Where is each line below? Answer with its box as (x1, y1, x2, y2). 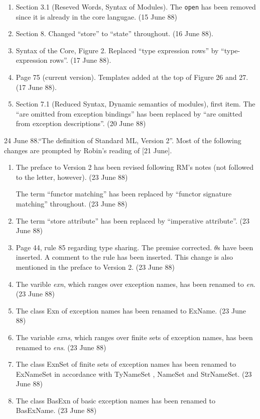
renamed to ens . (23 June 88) (16, 342, 106, 352)
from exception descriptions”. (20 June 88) (16, 118, 146, 129)
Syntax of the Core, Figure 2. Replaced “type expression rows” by (16, 45, 219, 55)
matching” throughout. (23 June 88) (16, 198, 127, 208)
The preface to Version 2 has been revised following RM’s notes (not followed (16, 162, 253, 172)
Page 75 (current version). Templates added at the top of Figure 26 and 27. (16, 72, 248, 82)
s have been (217, 242, 253, 252)
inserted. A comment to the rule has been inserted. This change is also (16, 252, 233, 262)
